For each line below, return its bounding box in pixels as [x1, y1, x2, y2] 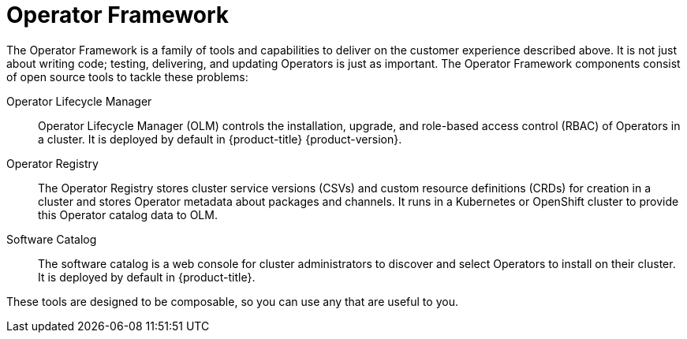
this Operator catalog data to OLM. [38, 207, 218, 222]
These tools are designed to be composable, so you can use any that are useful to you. [6, 294, 458, 308]
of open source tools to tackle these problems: [6, 69, 248, 84]
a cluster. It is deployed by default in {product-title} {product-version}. [38, 132, 402, 146]
